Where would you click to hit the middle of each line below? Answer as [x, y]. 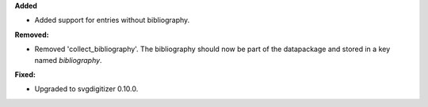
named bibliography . [68, 60]
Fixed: [25, 74]
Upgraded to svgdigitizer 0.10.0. [86, 89]
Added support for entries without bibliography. [112, 20]
